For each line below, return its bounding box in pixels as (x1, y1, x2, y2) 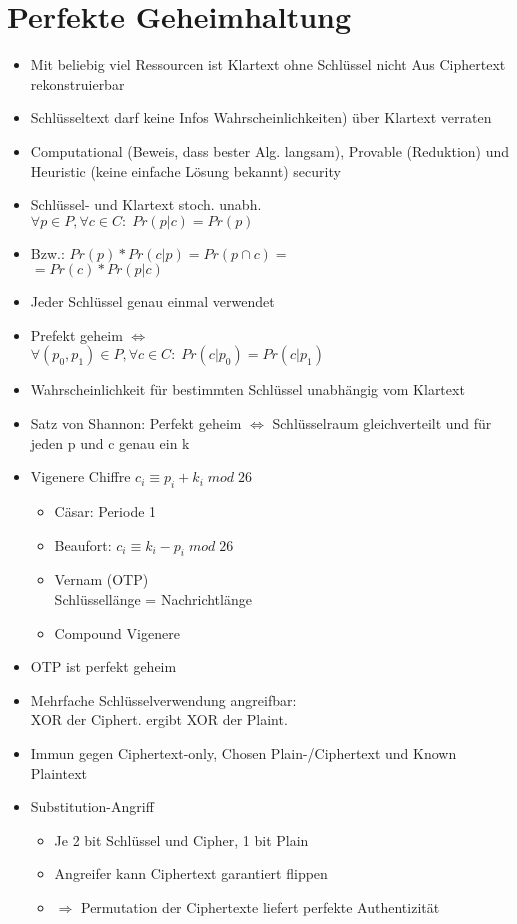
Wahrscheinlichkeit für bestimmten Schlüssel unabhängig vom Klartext (30, 379, 465, 400)
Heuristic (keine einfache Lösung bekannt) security (30, 160, 341, 181)
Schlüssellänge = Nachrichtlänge (54, 589, 252, 610)
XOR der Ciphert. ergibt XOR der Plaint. (30, 709, 288, 730)
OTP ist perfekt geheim (30, 656, 177, 677)
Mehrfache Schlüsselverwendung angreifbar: (30, 689, 297, 710)
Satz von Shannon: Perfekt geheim (30, 413, 242, 434)
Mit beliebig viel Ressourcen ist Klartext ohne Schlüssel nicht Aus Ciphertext (30, 54, 506, 75)
